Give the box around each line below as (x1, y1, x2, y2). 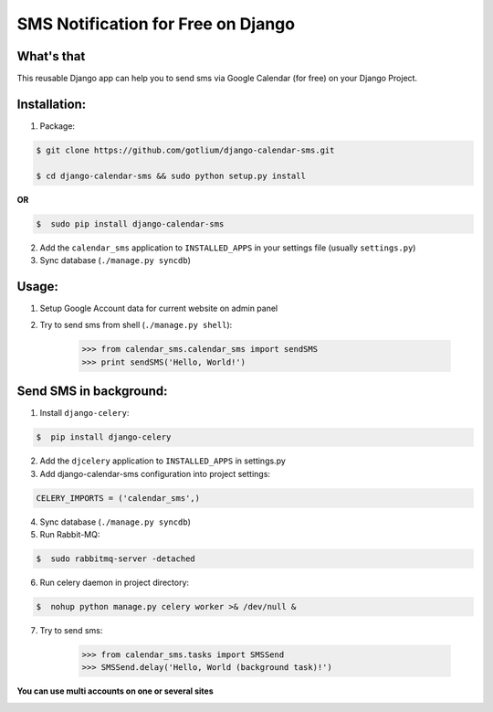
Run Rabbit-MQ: (39, 528, 100, 539)
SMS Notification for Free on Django (16, 14, 296, 34)
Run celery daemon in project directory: (39, 577, 190, 588)
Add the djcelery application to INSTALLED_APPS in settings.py (39, 455, 287, 466)
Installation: (16, 96, 87, 112)
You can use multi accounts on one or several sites (16, 685, 214, 696)
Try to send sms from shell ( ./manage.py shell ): (39, 320, 233, 331)
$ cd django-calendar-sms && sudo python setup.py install (36, 170, 306, 181)
